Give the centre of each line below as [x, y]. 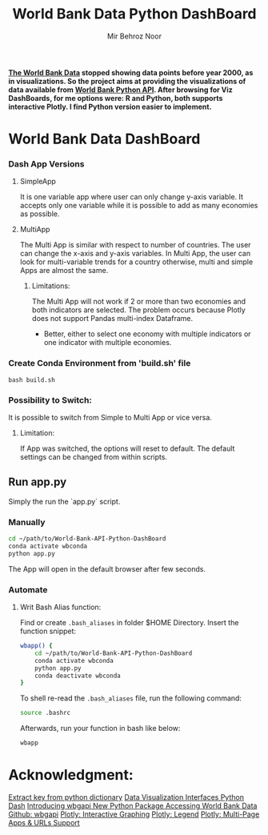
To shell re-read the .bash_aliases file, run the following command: [131, 698]
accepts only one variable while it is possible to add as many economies [139, 206]
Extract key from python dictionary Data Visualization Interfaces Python [126, 797]
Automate [28, 589]
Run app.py [38, 482]
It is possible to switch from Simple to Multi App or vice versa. [110, 418]
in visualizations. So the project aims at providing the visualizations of [127, 81]
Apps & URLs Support [44, 822]
